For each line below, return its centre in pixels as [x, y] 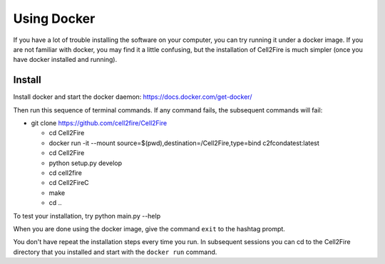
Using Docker [54, 19]
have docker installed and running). [65, 60]
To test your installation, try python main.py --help [87, 216]
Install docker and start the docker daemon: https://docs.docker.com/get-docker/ [133, 97]
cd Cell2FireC [69, 183]
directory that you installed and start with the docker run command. [115, 252]
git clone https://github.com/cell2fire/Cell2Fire [99, 123]
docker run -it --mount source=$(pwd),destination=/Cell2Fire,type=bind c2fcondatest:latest [184, 143]
